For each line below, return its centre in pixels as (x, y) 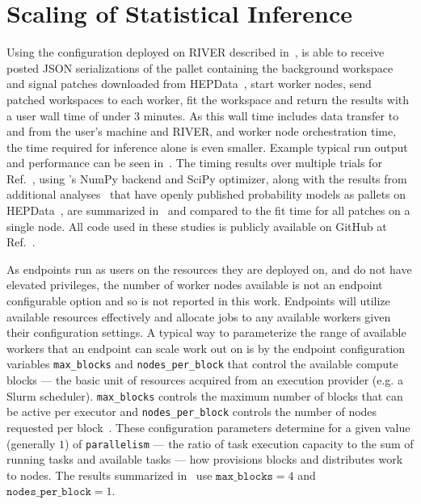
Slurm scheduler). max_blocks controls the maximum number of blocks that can (205, 395)
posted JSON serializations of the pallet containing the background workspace (200, 67)
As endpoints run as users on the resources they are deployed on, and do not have (209, 269)
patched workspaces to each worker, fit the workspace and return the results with (208, 99)
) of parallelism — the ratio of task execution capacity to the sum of (239, 443)
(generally (31, 443)
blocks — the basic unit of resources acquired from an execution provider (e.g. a (205, 380)
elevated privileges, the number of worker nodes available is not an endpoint (195, 285)
